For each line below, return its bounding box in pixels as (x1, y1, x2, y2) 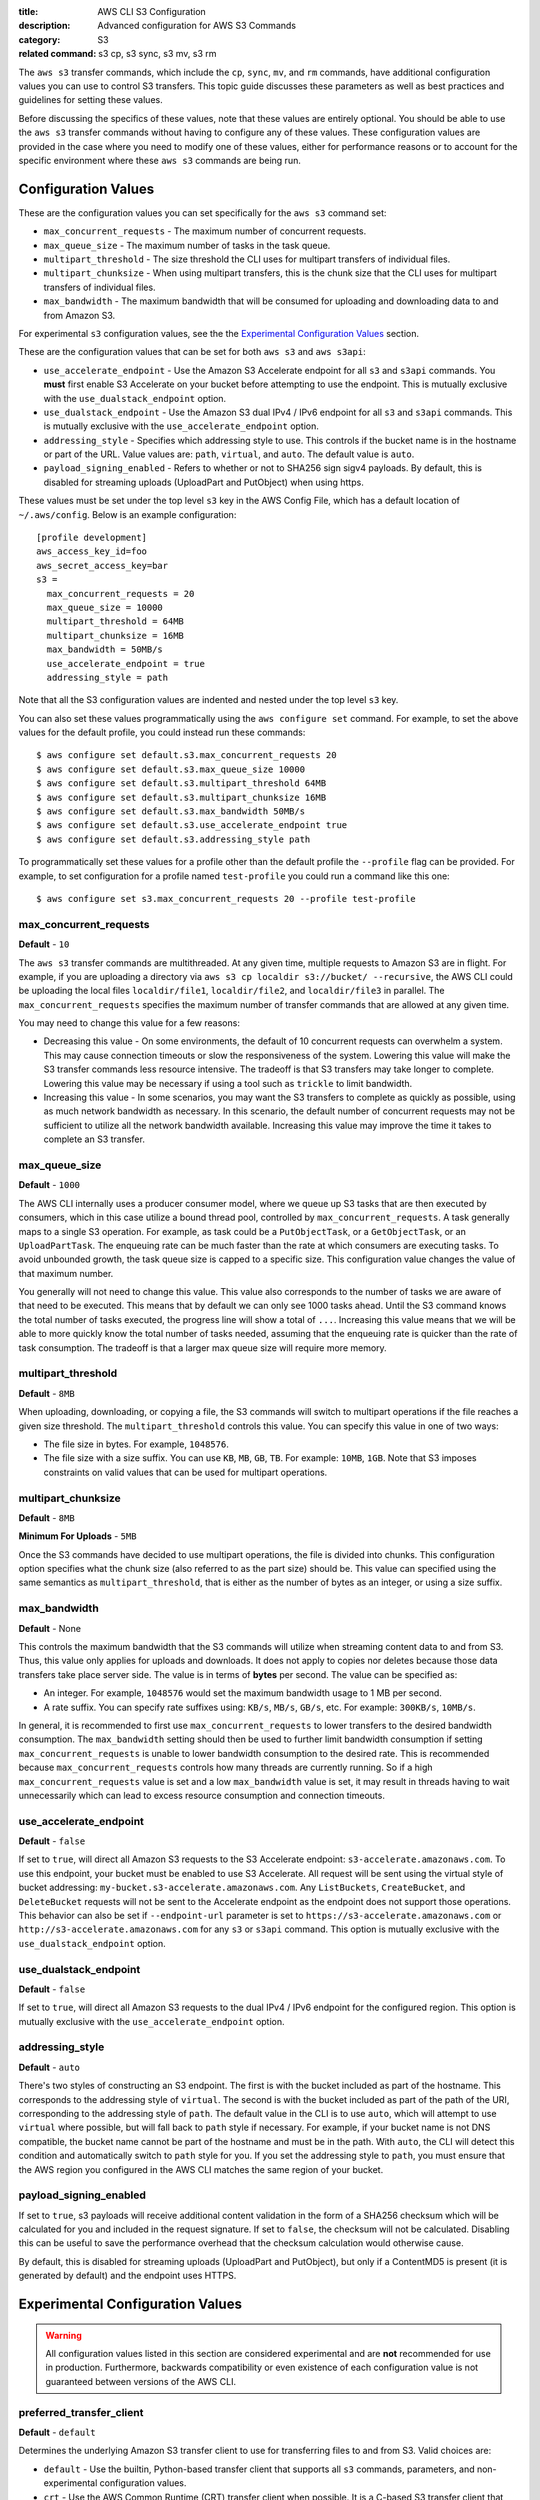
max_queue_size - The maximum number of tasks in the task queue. (43, 239, 331, 251)
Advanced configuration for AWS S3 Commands (97, 20, 297, 32)
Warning (45, 2329, 82, 2341)
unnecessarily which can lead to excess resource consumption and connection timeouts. (18, 1789, 385, 1801)
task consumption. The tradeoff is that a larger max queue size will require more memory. (18, 1341, 387, 1354)
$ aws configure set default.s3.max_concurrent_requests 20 (36, 750, 337, 761)
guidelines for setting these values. (18, 94, 164, 106)
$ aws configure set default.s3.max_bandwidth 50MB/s (36, 806, 305, 817)
